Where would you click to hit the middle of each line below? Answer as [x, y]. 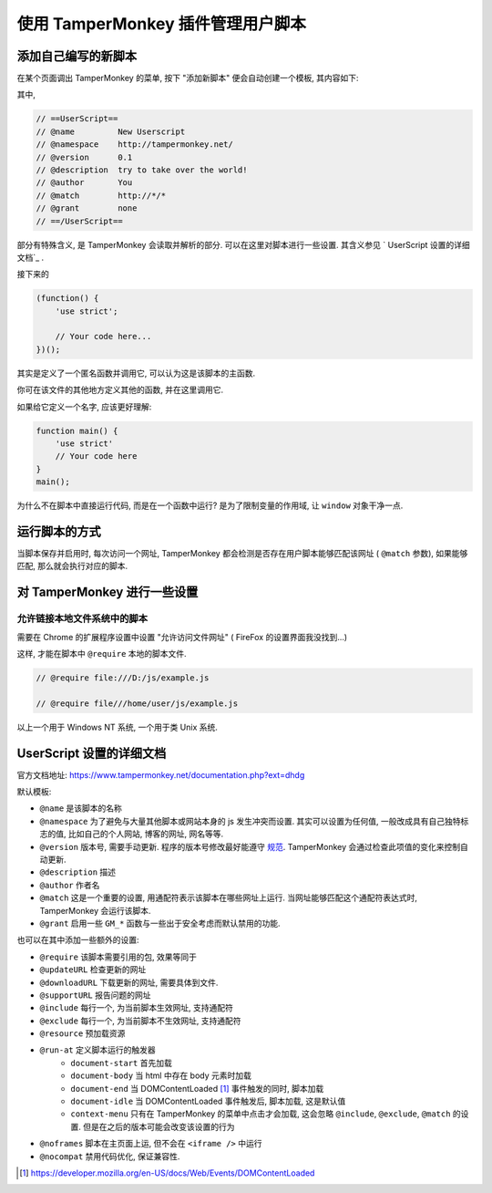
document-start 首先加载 [121, 1063]
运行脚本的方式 [59, 531]
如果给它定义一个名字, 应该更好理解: [84, 407]
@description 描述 [78, 872]
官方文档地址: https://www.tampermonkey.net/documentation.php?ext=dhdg [161, 774]
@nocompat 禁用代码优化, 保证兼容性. [110, 1156]
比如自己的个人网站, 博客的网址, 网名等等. [145, 834]
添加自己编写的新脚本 [77, 56]
